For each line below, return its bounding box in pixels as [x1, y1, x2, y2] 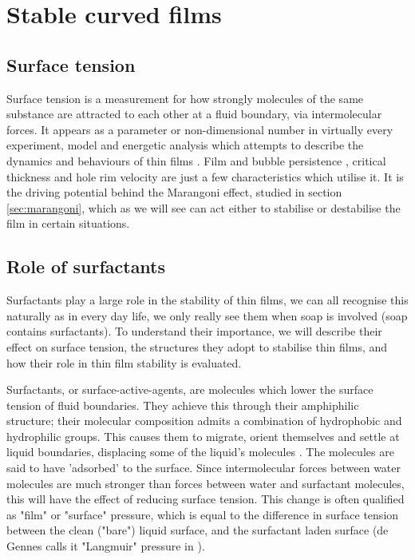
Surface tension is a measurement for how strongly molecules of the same [6, 89, 364, 106]
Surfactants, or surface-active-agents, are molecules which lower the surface [6, 381, 373, 398]
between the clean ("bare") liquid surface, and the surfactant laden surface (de [6, 522, 389, 538]
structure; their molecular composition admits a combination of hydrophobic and [6, 412, 402, 429]
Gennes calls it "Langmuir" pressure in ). [6, 538, 205, 554]
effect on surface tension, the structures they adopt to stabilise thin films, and [6, 338, 388, 355]
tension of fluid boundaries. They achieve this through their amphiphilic [6, 396, 359, 413]
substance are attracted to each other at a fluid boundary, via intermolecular [6, 105, 382, 122]
